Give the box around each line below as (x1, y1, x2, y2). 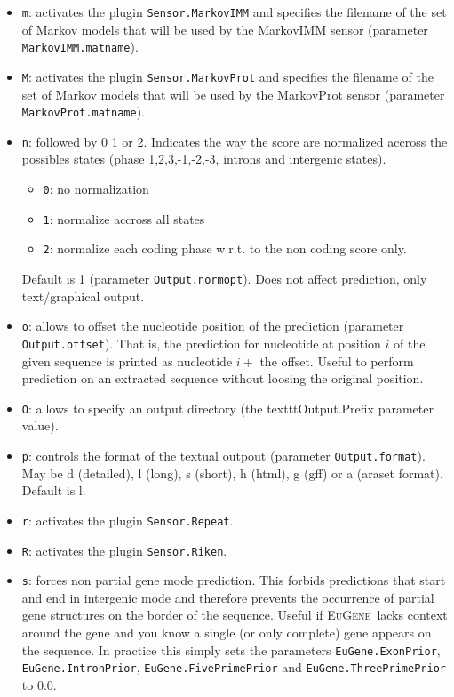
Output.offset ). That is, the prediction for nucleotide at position (21, 333, 381, 352)
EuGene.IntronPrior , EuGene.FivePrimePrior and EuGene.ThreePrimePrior (21, 658, 446, 677)
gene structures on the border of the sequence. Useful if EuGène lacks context (21, 605, 448, 624)
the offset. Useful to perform (259, 351, 414, 370)
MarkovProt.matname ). (21, 102, 145, 121)
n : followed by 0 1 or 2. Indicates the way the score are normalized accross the (21, 132, 448, 150)
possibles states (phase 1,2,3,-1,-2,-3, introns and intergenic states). (21, 149, 386, 168)
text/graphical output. (21, 286, 145, 305)
